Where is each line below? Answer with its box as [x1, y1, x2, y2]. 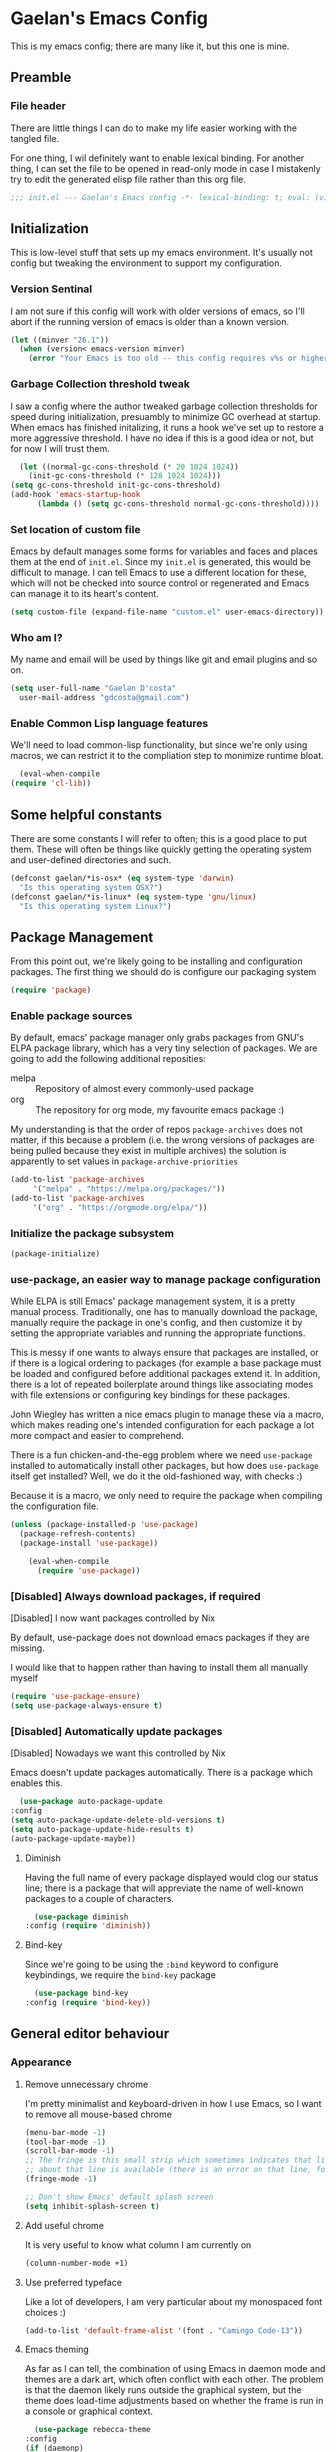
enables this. [10, 1777, 63, 1789]
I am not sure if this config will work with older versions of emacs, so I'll [10, 305, 305, 317]
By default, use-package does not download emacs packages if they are [10, 1632, 310, 1644]
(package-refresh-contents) [19, 1529, 137, 1539]
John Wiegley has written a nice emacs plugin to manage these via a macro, [10, 1408, 325, 1421]
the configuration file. [10, 1500, 99, 1512]
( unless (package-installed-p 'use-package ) [10, 1520, 199, 1530]
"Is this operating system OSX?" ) [19, 882, 163, 892]
